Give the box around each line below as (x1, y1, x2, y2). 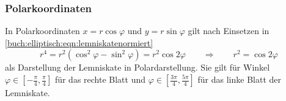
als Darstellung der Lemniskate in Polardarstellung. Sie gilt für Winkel (5, 61, 270, 74)
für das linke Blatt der (197, 73, 281, 85)
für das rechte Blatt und (54, 73, 146, 85)
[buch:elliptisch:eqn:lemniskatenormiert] (5, 36, 153, 49)
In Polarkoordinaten (5, 24, 80, 37)
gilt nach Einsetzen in (188, 24, 269, 37)
